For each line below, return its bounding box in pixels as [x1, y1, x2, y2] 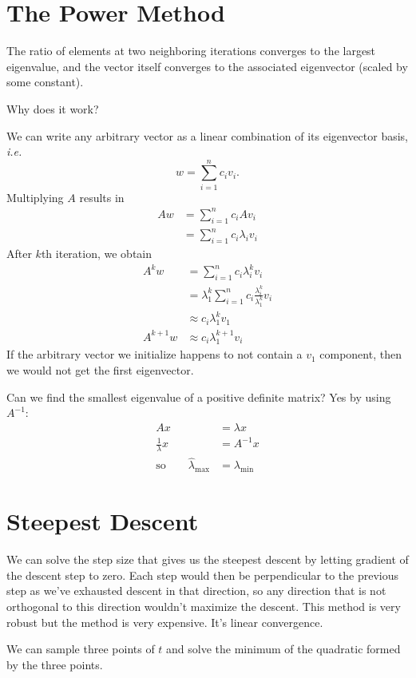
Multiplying [6, 188, 64, 205]
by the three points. [6, 656, 103, 672]
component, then [319, 346, 402, 363]
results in [79, 188, 125, 205]
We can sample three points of [6, 640, 155, 657]
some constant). [6, 73, 84, 90]
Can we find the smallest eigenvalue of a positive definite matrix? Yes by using [6, 388, 391, 405]
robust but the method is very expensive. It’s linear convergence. [6, 613, 323, 630]
